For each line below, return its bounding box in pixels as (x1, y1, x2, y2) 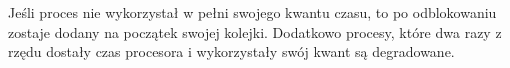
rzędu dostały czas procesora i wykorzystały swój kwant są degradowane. (8, 41, 455, 62)
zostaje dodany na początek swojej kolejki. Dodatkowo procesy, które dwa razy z (8, 21, 502, 42)
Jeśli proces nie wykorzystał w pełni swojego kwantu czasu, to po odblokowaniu (8, 2, 497, 22)
